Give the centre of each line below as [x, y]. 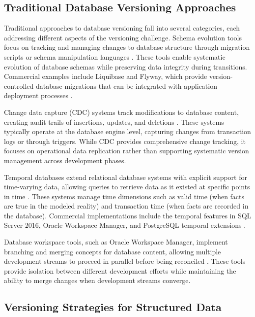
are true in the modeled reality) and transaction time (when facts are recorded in [126, 206]
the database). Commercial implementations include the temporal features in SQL [128, 215]
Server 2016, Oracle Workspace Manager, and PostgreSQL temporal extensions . [125, 225]
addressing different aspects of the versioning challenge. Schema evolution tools [123, 37]
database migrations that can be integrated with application [126, 86]
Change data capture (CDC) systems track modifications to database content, [121, 112]
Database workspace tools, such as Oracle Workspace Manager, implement [116, 242]
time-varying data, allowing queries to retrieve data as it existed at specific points [127, 187]
